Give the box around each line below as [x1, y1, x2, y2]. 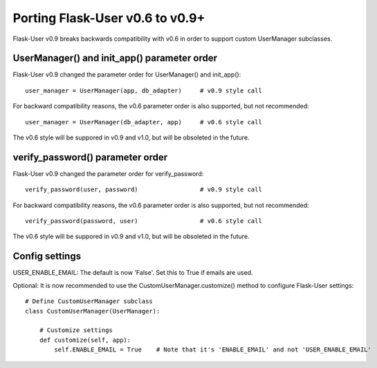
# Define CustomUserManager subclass [25, 298, 154, 305]
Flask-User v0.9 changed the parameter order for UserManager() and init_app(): [12, 70, 241, 79]
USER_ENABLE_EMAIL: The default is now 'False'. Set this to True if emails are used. [12, 269, 253, 277]
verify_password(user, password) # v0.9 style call [25, 186, 262, 193]
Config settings [12, 251, 82, 262]
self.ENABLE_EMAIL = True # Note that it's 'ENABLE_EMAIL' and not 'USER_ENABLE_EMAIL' [54, 346, 371, 354]
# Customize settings [39, 327, 113, 334]
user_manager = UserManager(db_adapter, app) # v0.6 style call [25, 118, 262, 126]
